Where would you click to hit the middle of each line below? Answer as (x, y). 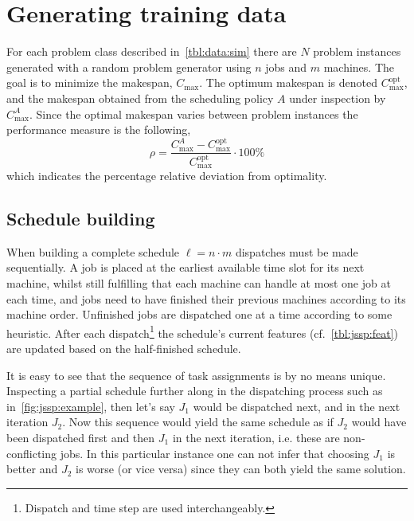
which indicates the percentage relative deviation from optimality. (167, 176)
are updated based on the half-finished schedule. (124, 349)
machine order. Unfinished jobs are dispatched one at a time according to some (199, 314)
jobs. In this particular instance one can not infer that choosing (215, 453)
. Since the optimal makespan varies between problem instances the (194, 114)
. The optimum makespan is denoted (289, 82)
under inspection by (338, 98)
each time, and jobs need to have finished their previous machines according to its (206, 298)
